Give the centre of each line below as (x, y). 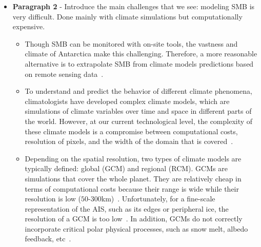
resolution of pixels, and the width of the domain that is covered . (129, 141)
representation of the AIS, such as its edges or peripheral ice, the (127, 208)
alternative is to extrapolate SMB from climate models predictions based (139, 63)
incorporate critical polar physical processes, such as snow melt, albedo (136, 228)
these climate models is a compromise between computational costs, (131, 131)
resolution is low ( (53, 199)
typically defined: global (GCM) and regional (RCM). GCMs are (126, 168)
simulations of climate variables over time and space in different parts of (138, 111)
